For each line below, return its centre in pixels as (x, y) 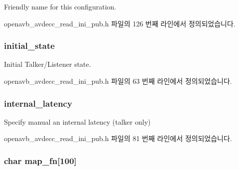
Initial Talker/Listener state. (48, 64)
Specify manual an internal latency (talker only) (77, 121)
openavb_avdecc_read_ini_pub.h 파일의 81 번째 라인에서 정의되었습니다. (118, 138)
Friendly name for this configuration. (60, 6)
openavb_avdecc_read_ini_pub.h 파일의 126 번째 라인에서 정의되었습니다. (120, 23)
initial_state (29, 46)
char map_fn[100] (40, 160)
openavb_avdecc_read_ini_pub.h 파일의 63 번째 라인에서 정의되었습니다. (118, 81)
